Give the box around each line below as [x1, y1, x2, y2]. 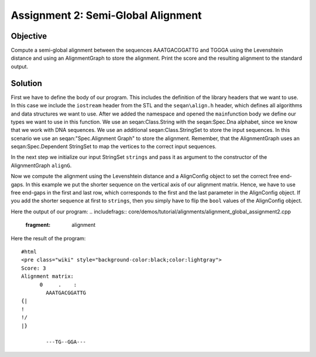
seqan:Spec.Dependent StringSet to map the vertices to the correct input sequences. [11, 143, 217, 150]
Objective [11, 31, 47, 41]
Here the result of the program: [11, 234, 86, 242]
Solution [11, 78, 42, 88]
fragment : [25, 222, 51, 229]
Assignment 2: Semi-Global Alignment [11, 9, 202, 22]
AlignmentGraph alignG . [11, 162, 72, 169]
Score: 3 [21, 264, 46, 271]
